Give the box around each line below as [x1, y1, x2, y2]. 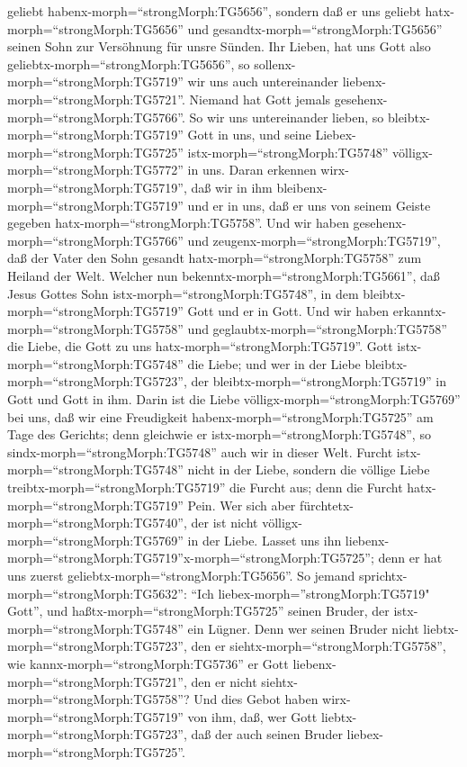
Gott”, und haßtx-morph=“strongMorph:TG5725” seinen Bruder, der [7, 601, 390, 620]
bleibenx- [276, 177, 328, 196]
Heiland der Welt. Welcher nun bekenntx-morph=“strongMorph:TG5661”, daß [7, 266, 440, 284]
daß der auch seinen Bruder [191, 725, 343, 744]
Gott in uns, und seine [187, 125, 311, 144]
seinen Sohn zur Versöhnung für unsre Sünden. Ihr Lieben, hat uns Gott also [7, 37, 431, 56]
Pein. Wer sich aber [187, 495, 296, 514]
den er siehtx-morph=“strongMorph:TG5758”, [191, 636, 446, 655]
